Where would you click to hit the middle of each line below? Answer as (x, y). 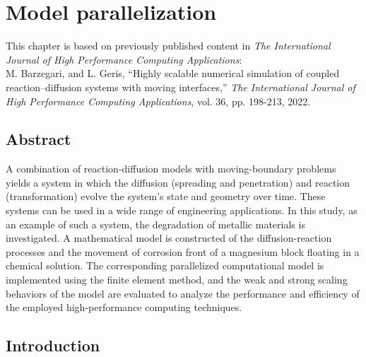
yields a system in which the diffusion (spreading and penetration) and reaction (178, 182)
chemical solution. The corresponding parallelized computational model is (165, 265)
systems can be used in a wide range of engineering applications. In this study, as (182, 210)
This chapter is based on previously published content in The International (168, 46)
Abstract (39, 139)
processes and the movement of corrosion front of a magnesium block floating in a (183, 251)
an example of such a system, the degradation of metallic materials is (155, 224)
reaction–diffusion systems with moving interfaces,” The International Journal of (181, 87)
